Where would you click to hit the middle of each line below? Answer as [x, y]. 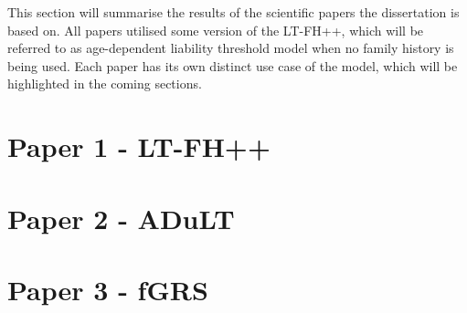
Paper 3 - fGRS [108, 289]
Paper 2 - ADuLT [121, 218]
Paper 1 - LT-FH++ [139, 146]
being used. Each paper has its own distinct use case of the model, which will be [233, 65]
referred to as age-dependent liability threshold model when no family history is [231, 48]
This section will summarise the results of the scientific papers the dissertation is [233, 12]
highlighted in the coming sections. [105, 83]
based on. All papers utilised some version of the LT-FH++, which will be [216, 30]
